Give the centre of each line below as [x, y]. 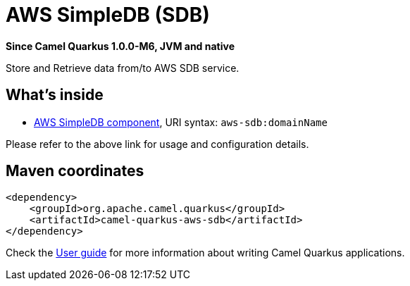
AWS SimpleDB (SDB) [108, 15]
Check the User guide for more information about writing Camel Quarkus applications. [205, 253]
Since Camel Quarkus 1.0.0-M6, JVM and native [120, 46]
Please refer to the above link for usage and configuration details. [157, 144]
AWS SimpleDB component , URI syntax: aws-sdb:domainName [181, 122]
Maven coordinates [75, 171]
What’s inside [55, 95]
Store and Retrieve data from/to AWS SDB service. [123, 68]
